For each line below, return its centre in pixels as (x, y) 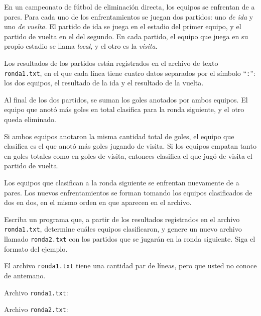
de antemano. (25, 275)
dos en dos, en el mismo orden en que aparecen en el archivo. (98, 202)
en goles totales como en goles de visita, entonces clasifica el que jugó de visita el (128, 155)
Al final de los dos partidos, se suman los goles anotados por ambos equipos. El (126, 99)
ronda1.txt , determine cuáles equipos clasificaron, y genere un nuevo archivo (123, 229)
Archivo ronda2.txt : (36, 309)
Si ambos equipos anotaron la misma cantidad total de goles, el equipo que (119, 136)
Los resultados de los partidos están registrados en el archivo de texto (111, 63)
